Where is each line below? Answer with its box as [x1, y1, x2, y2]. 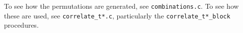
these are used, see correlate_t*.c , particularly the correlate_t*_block [4, 10, 231, 20]
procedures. [4, 20, 39, 30]
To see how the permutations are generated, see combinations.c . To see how [4, 1, 239, 11]
